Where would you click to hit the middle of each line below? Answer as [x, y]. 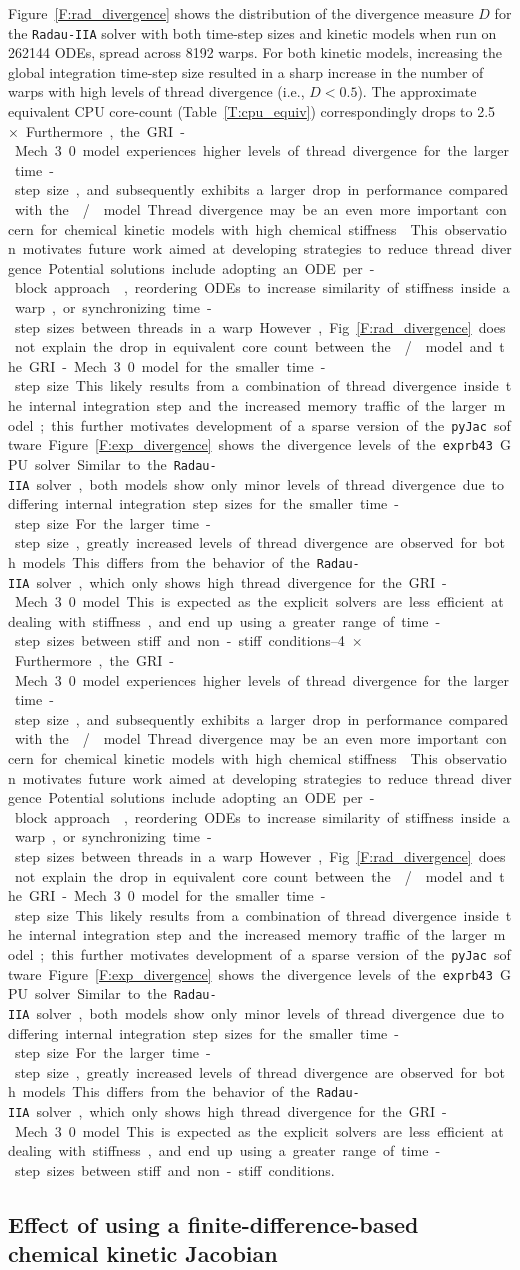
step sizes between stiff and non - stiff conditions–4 [179, 640]
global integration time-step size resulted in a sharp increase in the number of [246, 71]
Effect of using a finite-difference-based [213, 1223]
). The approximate [417, 91]
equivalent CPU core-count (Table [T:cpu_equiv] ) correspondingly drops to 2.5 [252, 111]
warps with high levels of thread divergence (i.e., [156, 91]
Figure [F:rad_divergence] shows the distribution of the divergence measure [241, 13]
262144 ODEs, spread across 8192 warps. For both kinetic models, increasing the [255, 52]
